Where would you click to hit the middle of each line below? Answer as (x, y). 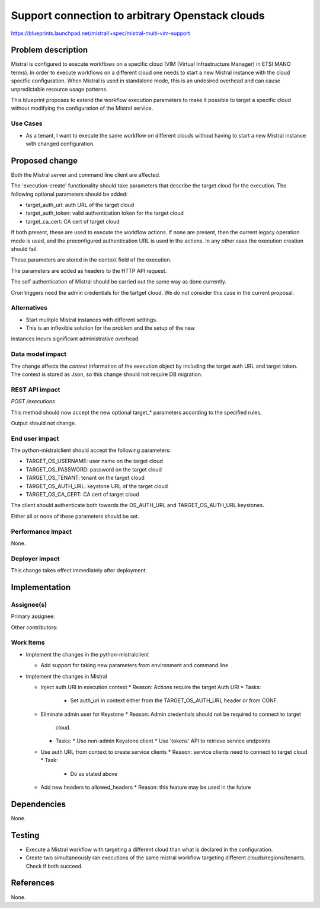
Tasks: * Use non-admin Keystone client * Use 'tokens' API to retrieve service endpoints (163, 741)
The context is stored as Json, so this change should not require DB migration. (107, 374)
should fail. (24, 248)
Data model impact (39, 354)
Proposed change (44, 160)
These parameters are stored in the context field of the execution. (91, 260)
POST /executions (33, 402)
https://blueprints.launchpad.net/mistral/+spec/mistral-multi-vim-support (100, 33)
